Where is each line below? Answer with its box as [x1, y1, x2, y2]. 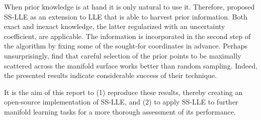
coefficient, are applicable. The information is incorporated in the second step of [4, 30, 250, 41]
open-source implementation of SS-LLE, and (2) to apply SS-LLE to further [4, 96, 238, 107]
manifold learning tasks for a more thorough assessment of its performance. [4, 106, 236, 116]
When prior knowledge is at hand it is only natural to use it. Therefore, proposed [4, 1, 255, 11]
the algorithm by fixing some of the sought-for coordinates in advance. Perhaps [4, 40, 248, 51]
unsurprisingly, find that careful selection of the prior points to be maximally [4, 50, 241, 60]
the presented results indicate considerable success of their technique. [4, 70, 217, 80]
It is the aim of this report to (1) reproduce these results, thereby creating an [4, 86, 243, 97]
